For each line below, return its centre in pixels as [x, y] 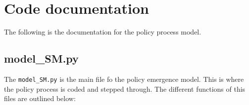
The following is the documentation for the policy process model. [103, 32]
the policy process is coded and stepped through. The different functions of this [125, 88]
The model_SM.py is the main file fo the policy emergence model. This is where [124, 79]
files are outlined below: [40, 98]
